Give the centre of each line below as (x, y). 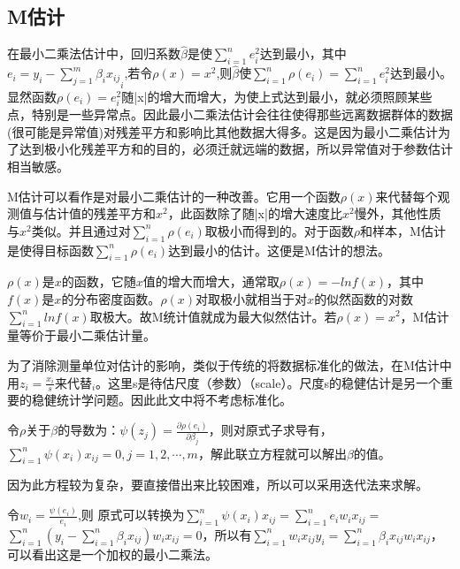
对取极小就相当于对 (252, 298)
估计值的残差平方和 (100, 213)
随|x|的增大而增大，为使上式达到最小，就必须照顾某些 (277, 97)
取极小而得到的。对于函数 (279, 230)
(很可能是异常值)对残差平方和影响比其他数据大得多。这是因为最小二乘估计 (222, 131)
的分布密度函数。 (111, 298)
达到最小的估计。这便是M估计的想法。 (279, 250)
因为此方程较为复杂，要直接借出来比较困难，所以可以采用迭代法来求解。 (218, 485)
